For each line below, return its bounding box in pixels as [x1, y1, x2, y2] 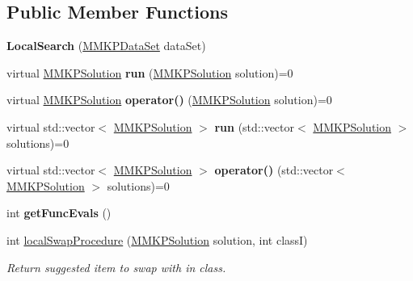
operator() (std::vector [214, 161, 334, 178]
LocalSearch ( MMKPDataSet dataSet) [6, 37, 206, 54]
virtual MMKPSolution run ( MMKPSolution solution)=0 [6, 64, 293, 81]
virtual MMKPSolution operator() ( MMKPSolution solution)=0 [6, 91, 332, 108]
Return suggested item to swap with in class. [6, 258, 226, 275]
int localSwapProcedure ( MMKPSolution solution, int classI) [6, 231, 308, 248]
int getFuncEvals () [6, 204, 112, 221]
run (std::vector [214, 118, 295, 135]
